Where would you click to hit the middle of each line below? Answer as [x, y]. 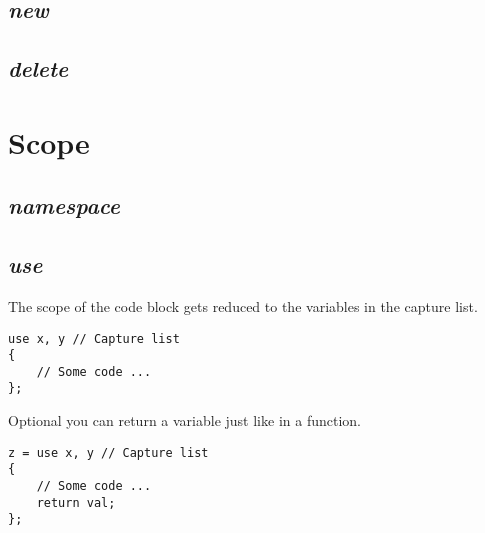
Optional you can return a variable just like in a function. [184, 420]
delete [38, 68]
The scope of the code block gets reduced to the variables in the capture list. [243, 305]
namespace [64, 205]
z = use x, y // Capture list [108, 452]
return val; [76, 502]
